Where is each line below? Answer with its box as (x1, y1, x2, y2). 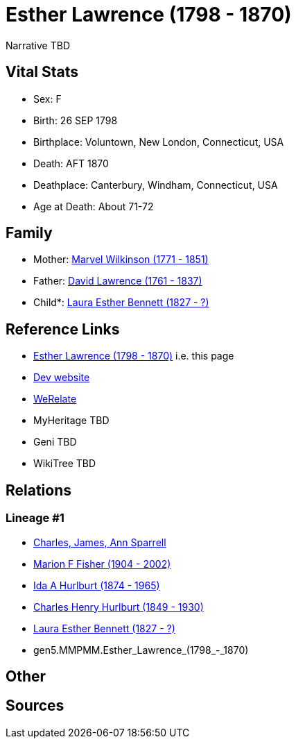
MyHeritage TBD (33, 414, 110, 427)
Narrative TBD (6, 39, 70, 51)
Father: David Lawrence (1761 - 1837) (33, 275, 202, 287)
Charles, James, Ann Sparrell (33, 536, 166, 548)
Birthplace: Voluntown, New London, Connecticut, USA (33, 135, 284, 148)
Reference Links (6, 320, 120, 338)
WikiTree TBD (33, 457, 96, 470)
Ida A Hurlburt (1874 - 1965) (33, 579, 160, 591)
